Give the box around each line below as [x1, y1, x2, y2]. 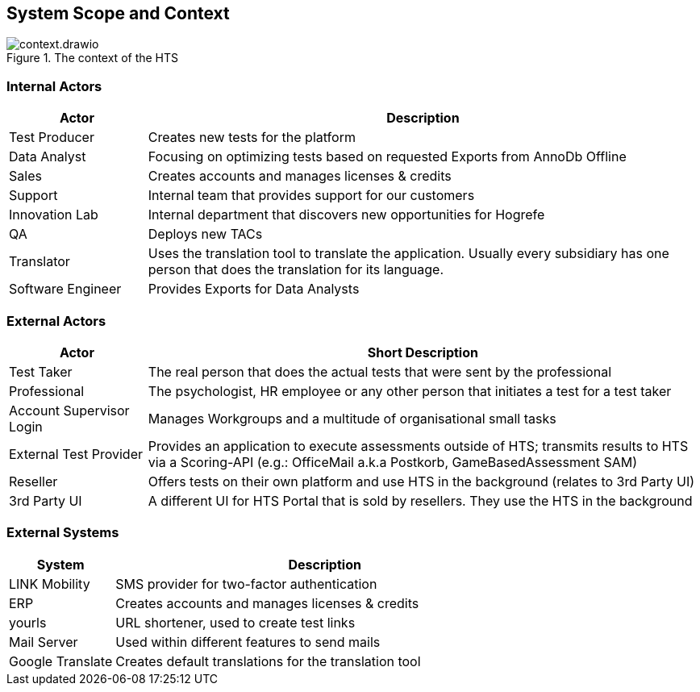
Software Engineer [9, 281, 122, 298]
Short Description [367, 344, 478, 361]
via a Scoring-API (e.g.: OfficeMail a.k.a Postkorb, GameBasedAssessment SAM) [148, 453, 638, 470]
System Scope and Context [6, 3, 230, 23]
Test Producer [9, 129, 94, 146]
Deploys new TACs [148, 226, 263, 243]
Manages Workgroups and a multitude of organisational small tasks [148, 410, 556, 427]
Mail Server [9, 633, 78, 650]
